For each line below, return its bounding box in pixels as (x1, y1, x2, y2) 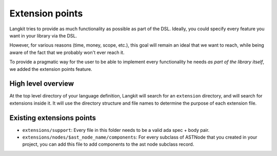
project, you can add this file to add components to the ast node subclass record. (22, 141, 194, 147)
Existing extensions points (9, 113, 96, 122)
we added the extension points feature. (9, 66, 92, 72)
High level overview (9, 80, 74, 88)
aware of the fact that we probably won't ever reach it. (9, 49, 125, 55)
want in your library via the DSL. (9, 32, 77, 38)
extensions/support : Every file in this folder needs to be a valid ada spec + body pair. (22, 127, 210, 133)
